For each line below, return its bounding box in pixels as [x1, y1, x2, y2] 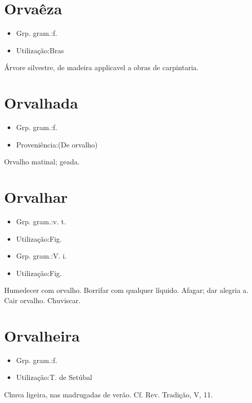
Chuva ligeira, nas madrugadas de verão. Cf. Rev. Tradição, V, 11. [4, 389, 213, 399]
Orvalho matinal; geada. [4, 156, 80, 167]
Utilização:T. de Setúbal [16, 372, 92, 383]
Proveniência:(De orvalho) [16, 139, 98, 150]
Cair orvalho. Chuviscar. [4, 294, 81, 305]
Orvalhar [4, 186, 68, 207]
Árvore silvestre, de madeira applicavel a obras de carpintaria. [4, 62, 199, 73]
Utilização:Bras [16, 45, 64, 55]
